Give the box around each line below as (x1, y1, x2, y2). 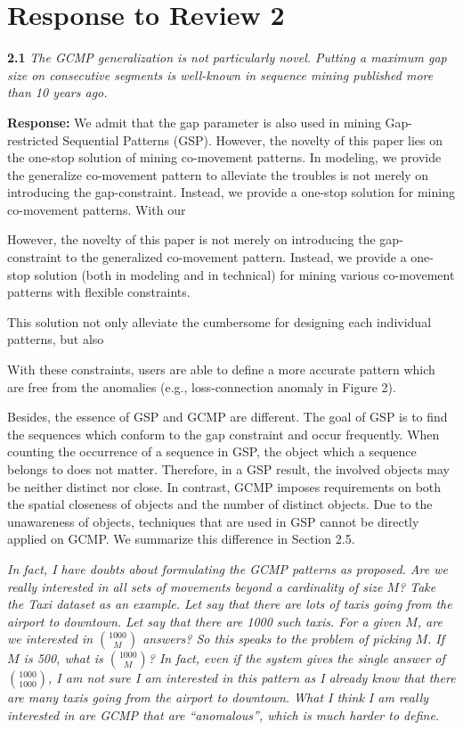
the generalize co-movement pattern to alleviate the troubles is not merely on (7, 165, 429, 184)
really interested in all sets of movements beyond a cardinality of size (7, 577, 383, 595)
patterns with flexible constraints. (7, 283, 191, 301)
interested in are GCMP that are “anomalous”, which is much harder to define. (7, 705, 440, 724)
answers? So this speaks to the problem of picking (142, 629, 411, 648)
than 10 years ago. (7, 83, 108, 102)
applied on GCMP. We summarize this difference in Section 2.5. (7, 529, 355, 548)
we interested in (7, 629, 93, 648)
